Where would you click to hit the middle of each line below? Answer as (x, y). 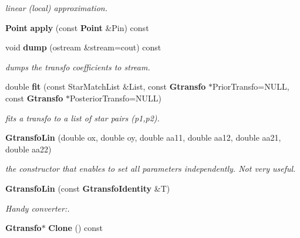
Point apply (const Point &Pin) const (77, 27)
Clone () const (75, 228)
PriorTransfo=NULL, (251, 86)
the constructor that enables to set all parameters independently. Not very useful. (151, 169)
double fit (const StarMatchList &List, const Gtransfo (106, 86)
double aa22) (28, 149)
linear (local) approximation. (56, 8)
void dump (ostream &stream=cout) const (83, 47)
